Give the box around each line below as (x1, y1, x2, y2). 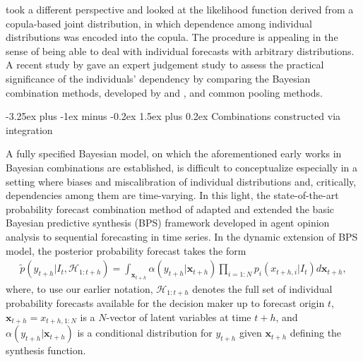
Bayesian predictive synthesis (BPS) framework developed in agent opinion (6, 215, 330, 230)
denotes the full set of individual (192, 281, 333, 296)
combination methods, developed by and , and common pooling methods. (6, 85, 323, 99)
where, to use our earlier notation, (6, 281, 153, 296)
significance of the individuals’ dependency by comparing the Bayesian (6, 71, 311, 85)
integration (6, 122, 53, 137)
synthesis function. (6, 343, 86, 358)
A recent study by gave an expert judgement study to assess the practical (6, 57, 324, 72)
